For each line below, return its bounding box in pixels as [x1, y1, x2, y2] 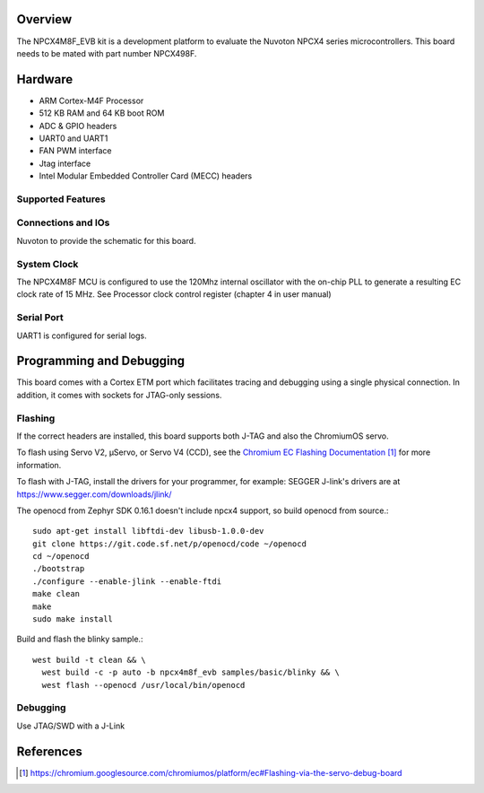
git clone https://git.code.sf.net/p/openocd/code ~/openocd [32, 538, 307, 549]
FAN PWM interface [39, 145, 112, 156]
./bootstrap [32, 563, 85, 574]
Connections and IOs [16, 216, 110, 229]
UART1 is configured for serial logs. [16, 330, 147, 341]
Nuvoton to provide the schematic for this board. [16, 235, 196, 246]
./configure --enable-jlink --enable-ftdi [32, 576, 222, 587]
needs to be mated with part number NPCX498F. [16, 48, 197, 58]
